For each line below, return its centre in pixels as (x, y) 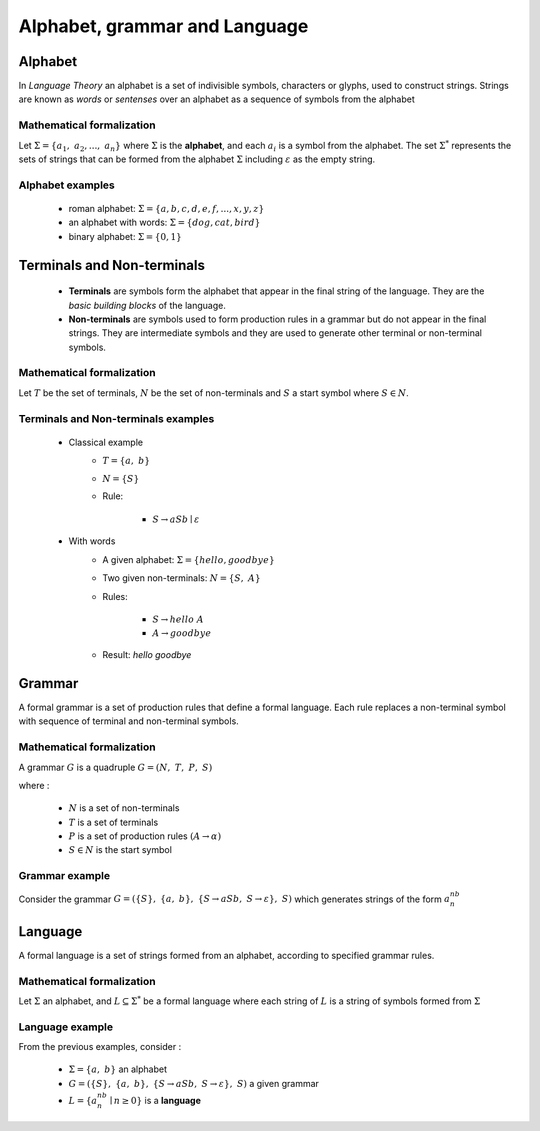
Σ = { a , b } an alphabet (117, 1069)
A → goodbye (182, 633)
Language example (66, 1027)
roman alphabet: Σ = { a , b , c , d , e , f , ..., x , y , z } (166, 208)
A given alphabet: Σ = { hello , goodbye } (188, 559)
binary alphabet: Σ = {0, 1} (125, 236)
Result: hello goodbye (147, 655)
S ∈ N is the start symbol (120, 850)
